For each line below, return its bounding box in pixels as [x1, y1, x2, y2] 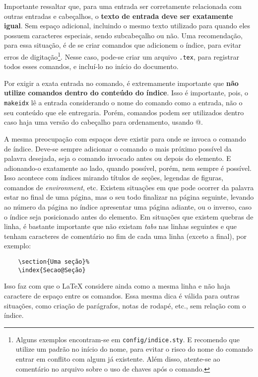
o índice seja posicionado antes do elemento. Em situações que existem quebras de [4, 211, 254, 222]
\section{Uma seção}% [18, 258, 89, 266]
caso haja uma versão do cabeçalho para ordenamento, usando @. [4, 117, 203, 127]
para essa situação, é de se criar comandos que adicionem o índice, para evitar [4, 40, 242, 50]
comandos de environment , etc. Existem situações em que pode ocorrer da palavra [4, 182, 254, 192]
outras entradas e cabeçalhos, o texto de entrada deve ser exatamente [4, 10, 233, 21]
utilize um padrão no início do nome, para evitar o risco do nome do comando [15, 344, 253, 354]
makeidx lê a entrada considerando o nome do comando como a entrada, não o [4, 97, 243, 108]
